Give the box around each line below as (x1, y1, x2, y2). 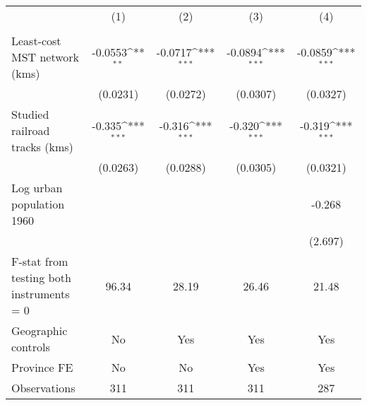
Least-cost (11, 33, 61, 49)
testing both (11, 269, 71, 286)
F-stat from (11, 253, 68, 269)
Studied (11, 106, 49, 122)
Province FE (11, 359, 73, 375)
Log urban (11, 180, 63, 196)
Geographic (11, 322, 68, 339)
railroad (11, 122, 50, 139)
